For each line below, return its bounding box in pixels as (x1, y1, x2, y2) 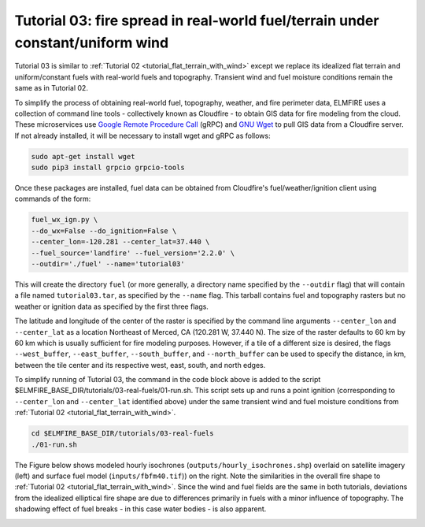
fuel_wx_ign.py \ (31, 215, 98, 225)
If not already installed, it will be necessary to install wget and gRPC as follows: (14, 131, 271, 140)
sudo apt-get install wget (31, 152, 135, 161)
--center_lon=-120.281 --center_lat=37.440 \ (31, 237, 210, 247)
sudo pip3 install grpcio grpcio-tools (31, 163, 185, 173)
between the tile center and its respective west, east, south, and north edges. (14, 360, 266, 369)
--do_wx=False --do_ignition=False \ (31, 226, 177, 236)
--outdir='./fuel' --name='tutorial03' (31, 259, 185, 268)
